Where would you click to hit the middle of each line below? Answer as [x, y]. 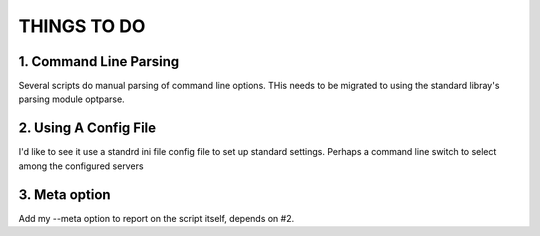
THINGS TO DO [82, 26]
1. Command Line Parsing [99, 61]
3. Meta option [64, 194]
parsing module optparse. [71, 99]
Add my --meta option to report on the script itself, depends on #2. [156, 218]
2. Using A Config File [87, 128]
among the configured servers [81, 166]
